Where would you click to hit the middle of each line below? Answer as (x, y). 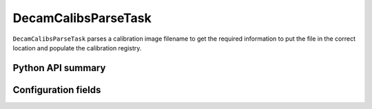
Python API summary (59, 68)
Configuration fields (57, 90)
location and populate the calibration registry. (77, 48)
